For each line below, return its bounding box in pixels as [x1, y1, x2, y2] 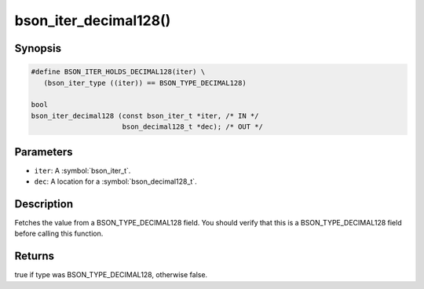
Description [14, 197, 74, 210]
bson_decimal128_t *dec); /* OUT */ [122, 123, 263, 131]
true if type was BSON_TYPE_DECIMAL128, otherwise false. [14, 270, 208, 280]
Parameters [14, 145, 73, 159]
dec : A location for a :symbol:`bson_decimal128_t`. [34, 177, 197, 186]
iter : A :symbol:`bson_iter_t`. [34, 166, 131, 175]
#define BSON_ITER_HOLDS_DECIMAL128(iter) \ [31, 68, 206, 76]
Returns [14, 250, 55, 263]
